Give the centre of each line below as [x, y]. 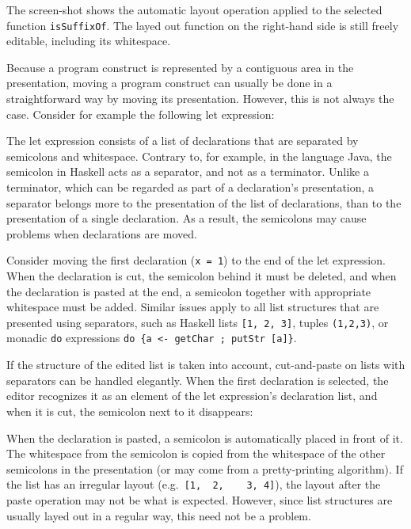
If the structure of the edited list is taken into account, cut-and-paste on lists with [206, 365]
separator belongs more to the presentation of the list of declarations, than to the [204, 202]
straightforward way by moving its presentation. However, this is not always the [200, 99]
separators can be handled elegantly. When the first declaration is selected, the [198, 380]
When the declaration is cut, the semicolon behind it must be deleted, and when [202, 276]
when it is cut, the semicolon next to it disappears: [130, 411]
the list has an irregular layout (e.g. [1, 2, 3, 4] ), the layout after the [194, 484]
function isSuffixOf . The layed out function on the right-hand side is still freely [203, 25]
